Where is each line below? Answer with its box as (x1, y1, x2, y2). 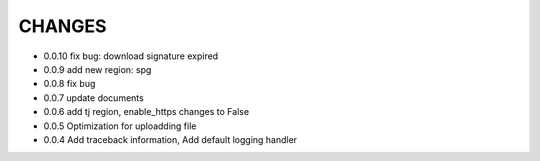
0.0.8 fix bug (43, 78, 96, 90)
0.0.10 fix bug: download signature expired (43, 50, 219, 62)
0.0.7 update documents (43, 91, 144, 104)
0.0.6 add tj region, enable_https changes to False (43, 106, 250, 118)
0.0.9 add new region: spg (43, 63, 152, 75)
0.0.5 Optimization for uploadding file (43, 120, 197, 132)
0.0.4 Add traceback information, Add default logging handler (43, 133, 298, 145)
